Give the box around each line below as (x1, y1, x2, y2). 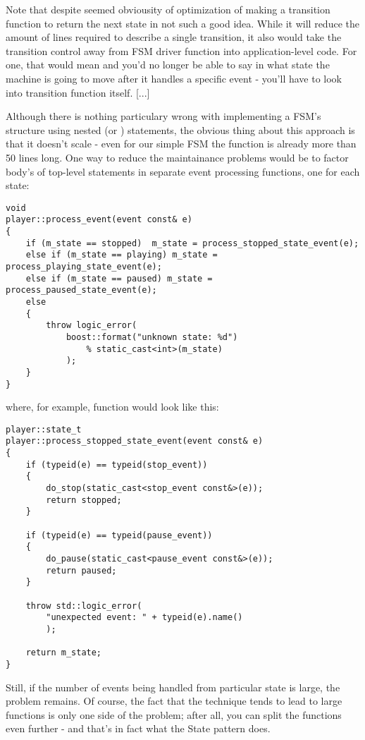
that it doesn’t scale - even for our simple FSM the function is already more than (6, 136, 357, 151)
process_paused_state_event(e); (6, 285, 157, 296)
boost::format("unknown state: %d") (66, 332, 238, 342)
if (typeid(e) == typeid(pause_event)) (25, 530, 213, 540)
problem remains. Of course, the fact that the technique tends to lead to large (6, 693, 342, 708)
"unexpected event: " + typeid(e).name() (46, 612, 243, 623)
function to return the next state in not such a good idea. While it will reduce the (6, 16, 359, 30)
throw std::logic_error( (25, 600, 142, 611)
